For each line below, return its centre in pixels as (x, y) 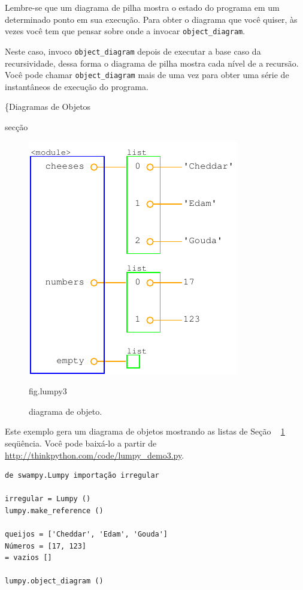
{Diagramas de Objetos (48, 107)
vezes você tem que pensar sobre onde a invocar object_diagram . (125, 31)
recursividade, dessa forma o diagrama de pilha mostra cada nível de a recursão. (152, 63)
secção (16, 126)
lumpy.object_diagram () (54, 581)
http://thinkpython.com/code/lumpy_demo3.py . (95, 455)
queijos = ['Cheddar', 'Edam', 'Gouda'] (87, 534)
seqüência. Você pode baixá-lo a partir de (81, 443)
